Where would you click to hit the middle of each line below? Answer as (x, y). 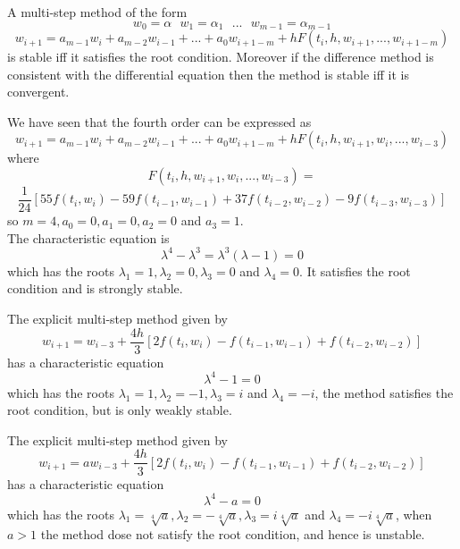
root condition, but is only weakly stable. (120, 410)
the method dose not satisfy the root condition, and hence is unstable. (233, 534)
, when (414, 514)
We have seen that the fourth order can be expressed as (159, 121)
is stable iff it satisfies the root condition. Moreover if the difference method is (221, 57)
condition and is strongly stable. (95, 288)
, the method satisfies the (384, 392)
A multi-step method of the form (97, 12)
